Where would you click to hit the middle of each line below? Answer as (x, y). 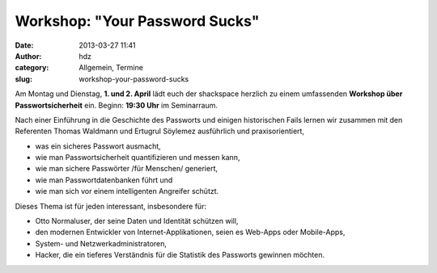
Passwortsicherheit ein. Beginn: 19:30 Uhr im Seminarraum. (117, 105)
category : (32, 68)
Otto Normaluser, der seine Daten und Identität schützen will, (137, 221)
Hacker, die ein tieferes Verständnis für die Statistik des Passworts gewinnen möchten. (180, 255)
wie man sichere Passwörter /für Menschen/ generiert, (127, 169)
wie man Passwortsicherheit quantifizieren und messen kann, (138, 157)
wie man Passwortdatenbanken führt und (104, 180)
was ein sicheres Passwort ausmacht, (98, 146)
